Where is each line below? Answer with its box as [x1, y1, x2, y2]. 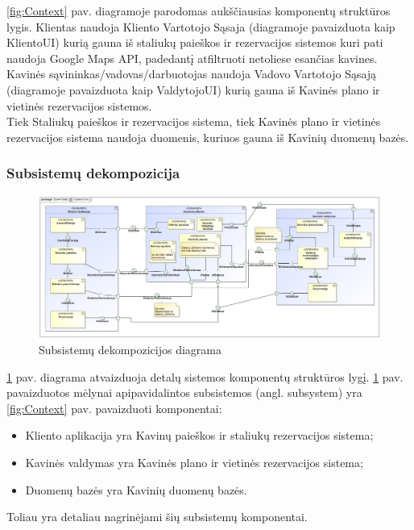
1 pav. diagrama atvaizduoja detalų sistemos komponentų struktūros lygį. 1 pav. [6, 368, 404, 385]
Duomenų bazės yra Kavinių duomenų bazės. [25, 481, 247, 498]
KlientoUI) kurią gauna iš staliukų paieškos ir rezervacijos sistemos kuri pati [6, 34, 383, 51]
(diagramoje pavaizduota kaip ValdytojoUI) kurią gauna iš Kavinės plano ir [6, 81, 380, 98]
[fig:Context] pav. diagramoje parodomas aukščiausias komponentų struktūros [6, 2, 391, 19]
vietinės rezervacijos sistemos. [6, 97, 152, 114]
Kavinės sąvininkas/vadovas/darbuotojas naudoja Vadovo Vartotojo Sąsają [6, 65, 377, 82]
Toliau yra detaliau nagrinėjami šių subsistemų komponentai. [6, 508, 308, 525]
